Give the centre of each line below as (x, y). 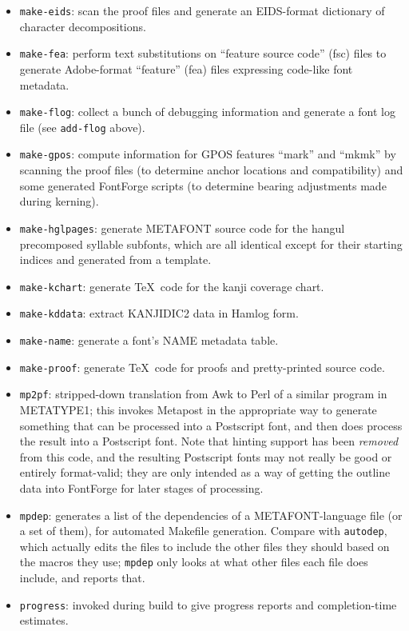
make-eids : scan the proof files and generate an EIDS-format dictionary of (202, 10)
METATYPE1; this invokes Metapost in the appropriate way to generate (198, 409)
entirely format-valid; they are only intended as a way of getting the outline (205, 472)
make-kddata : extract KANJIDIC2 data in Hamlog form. (159, 313)
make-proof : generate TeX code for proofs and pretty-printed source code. (202, 367)
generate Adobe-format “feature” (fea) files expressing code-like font (186, 68)
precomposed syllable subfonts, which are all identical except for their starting (211, 244)
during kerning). (59, 201)
